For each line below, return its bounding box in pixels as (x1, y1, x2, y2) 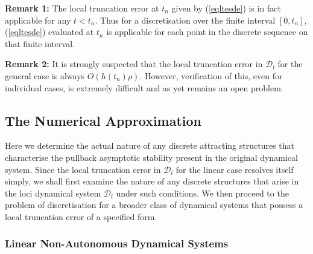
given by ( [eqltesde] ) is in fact (171, 2, 281, 14)
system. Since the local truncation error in (5, 163, 161, 175)
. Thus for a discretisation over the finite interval (95, 13, 276, 26)
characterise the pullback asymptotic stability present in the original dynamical (5, 151, 298, 163)
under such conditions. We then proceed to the (116, 186, 289, 199)
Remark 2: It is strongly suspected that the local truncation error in (5, 57, 263, 70)
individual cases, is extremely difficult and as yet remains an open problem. (5, 81, 283, 94)
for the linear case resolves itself (175, 163, 294, 175)
